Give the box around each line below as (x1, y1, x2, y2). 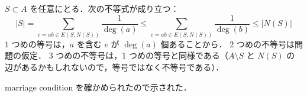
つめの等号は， (11, 37, 70, 50)
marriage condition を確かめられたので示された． (5, 80, 192, 93)
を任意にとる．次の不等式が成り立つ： (30, 2, 179, 15)
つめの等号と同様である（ (129, 49, 228, 62)
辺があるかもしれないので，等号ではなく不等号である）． (5, 60, 224, 73)
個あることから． (160, 37, 227, 50)
